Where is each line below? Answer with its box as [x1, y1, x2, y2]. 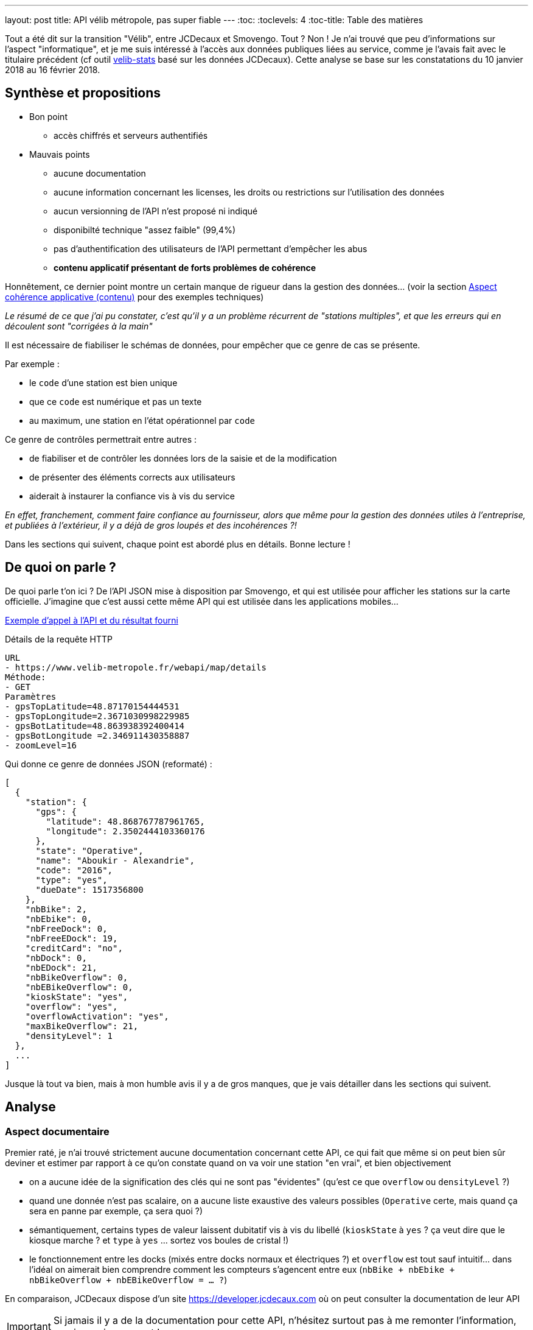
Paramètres [5, 691, 57, 702]
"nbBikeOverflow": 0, [25, 972, 128, 982]
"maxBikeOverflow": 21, [25, 1021, 139, 1031]
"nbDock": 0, [25, 952, 87, 963]
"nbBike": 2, [25, 904, 87, 914]
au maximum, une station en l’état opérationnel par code [29, 415, 256, 426]
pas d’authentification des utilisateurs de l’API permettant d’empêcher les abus [54, 243, 368, 254]
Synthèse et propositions [5, 85, 161, 101]
